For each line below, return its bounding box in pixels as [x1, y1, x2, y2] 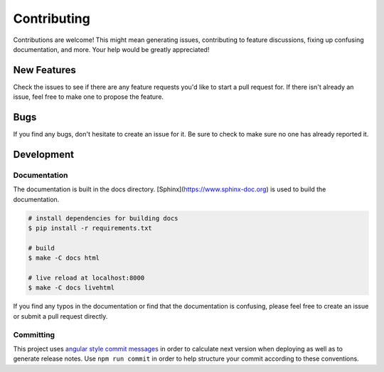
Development [13, 148, 75, 160]
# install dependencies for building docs [28, 214, 178, 222]
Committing [13, 329, 55, 339]
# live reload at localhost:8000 [28, 274, 145, 282]
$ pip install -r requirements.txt [28, 224, 152, 233]
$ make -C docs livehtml [28, 284, 115, 292]
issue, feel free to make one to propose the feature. [13, 92, 164, 101]
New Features [13, 64, 76, 76]
